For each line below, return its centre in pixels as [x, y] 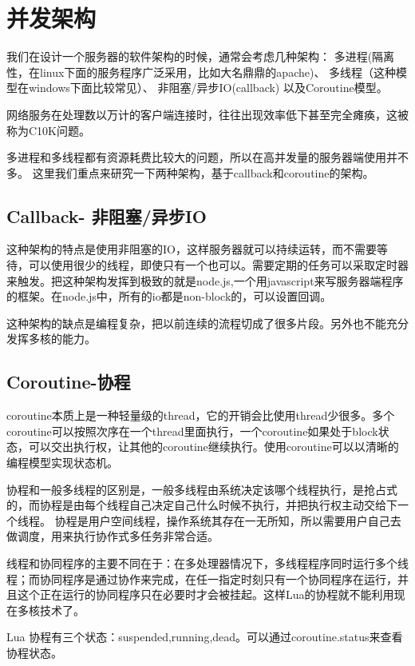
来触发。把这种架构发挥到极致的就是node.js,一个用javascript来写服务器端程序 [205, 280]
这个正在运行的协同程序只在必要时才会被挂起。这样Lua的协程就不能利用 [206, 594]
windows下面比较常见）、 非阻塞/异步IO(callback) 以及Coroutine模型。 [208, 88]
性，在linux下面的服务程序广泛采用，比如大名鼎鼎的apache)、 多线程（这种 [202, 72]
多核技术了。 [51, 610]
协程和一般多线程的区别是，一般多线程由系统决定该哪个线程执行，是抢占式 [202, 489]
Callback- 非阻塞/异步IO [107, 215]
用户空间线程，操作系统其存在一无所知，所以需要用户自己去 [245, 520]
